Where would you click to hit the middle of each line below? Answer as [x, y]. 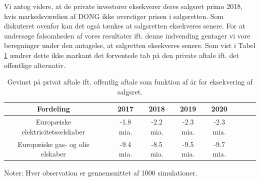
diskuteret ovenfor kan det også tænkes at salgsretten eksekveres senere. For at [125, 26]
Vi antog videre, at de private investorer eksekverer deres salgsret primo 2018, [123, 6]
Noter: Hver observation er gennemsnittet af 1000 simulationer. [101, 173]
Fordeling [53, 109]
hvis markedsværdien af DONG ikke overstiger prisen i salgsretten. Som [114, 16]
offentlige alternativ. [35, 65]
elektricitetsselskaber [53, 131]
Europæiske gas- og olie [53, 144]
